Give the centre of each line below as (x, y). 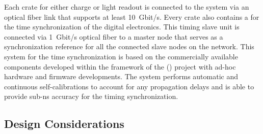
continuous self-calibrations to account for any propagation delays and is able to (129, 86)
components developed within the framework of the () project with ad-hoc (120, 66)
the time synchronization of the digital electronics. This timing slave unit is (122, 27)
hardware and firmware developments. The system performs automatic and (121, 76)
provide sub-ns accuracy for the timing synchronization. (91, 96)
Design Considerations (64, 124)
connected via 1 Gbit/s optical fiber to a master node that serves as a (114, 36)
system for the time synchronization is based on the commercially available (121, 56)
